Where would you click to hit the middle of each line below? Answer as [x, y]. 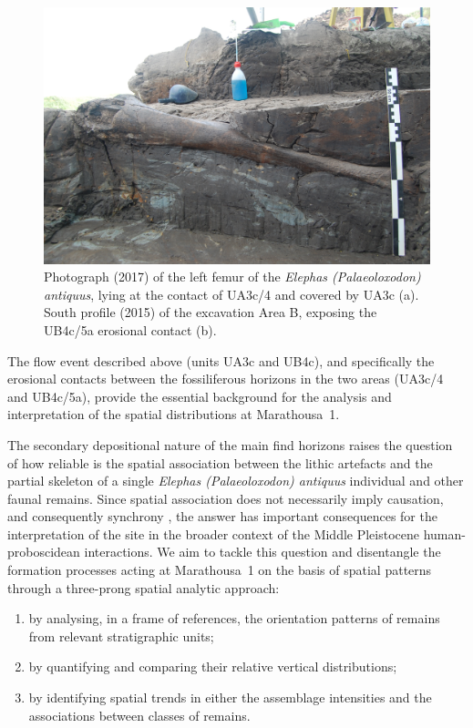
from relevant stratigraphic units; [121, 636]
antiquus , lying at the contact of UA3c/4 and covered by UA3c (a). [231, 294]
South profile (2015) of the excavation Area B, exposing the [211, 312]
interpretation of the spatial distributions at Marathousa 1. [174, 414]
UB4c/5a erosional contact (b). [130, 329]
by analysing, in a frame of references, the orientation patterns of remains [234, 618]
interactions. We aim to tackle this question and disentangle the [262, 552]
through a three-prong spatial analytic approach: [144, 587]
